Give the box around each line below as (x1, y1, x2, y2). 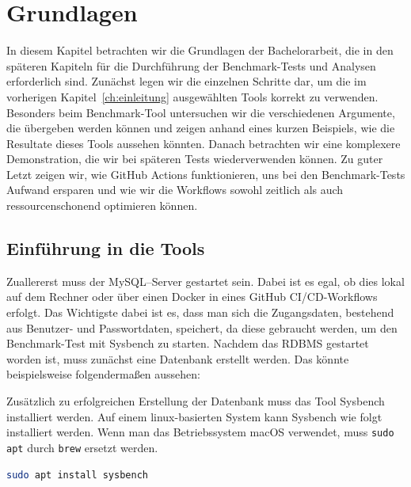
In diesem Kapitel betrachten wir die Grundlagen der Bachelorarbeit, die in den (6, 42, 394, 59)
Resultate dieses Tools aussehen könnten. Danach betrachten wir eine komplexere (6, 135, 401, 151)
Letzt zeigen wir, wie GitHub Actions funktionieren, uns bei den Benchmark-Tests (6, 166, 405, 182)
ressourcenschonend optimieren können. (6, 197, 198, 214)
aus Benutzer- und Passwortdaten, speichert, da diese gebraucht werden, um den (6, 319, 398, 336)
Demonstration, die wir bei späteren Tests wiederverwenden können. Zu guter (6, 150, 383, 167)
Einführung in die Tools (6, 236, 205, 261)
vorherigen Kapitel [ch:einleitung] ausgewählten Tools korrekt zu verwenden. (6, 88, 379, 105)
